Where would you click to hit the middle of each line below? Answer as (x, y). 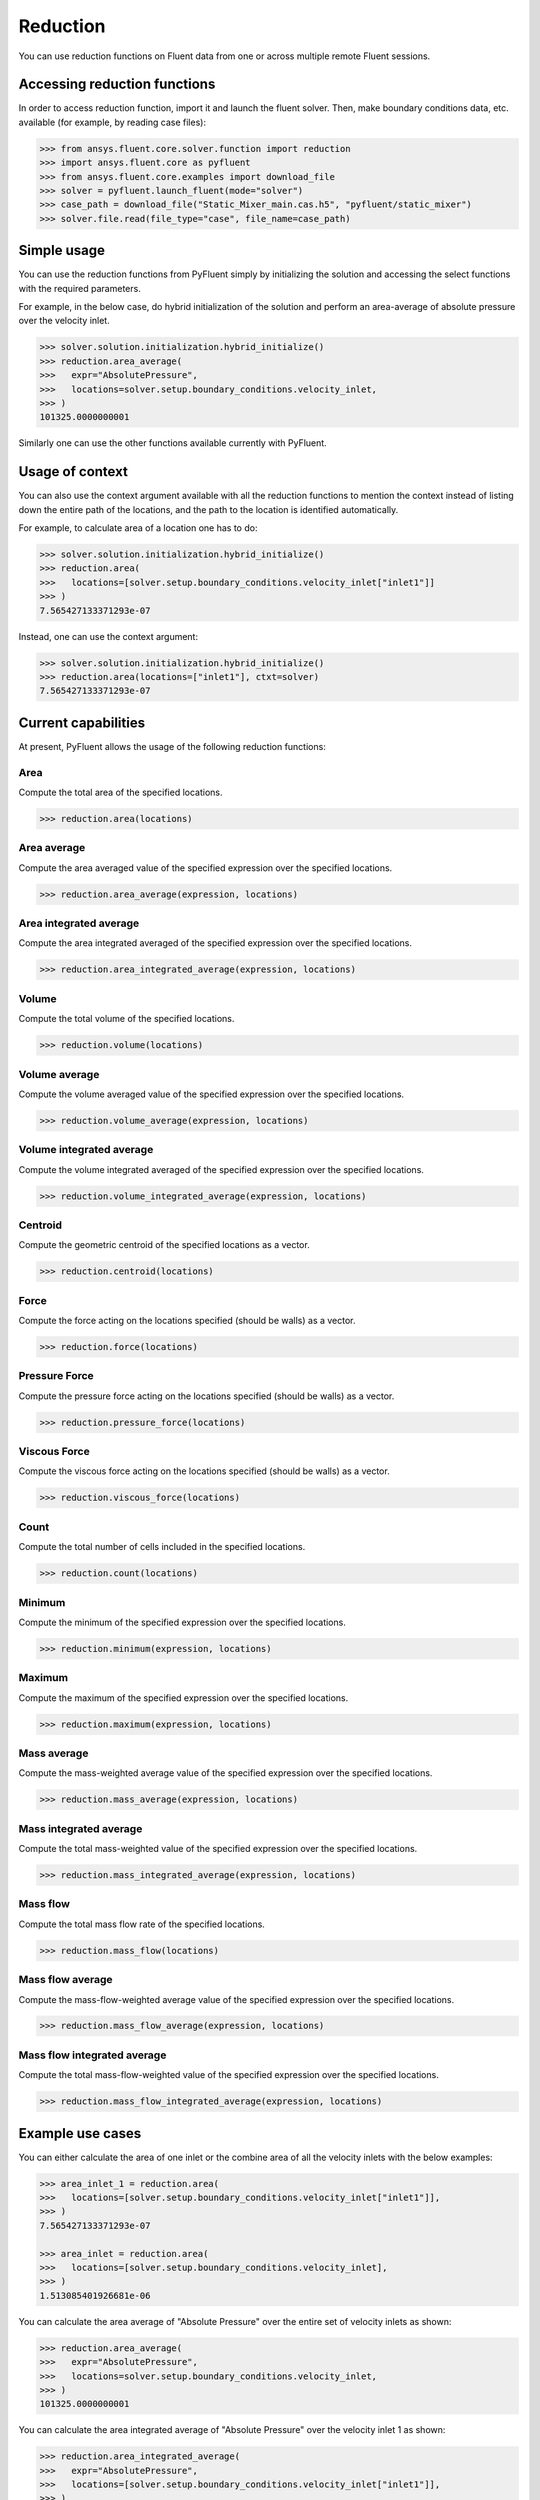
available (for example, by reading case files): (112, 122)
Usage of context (73, 471)
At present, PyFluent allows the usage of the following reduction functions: (172, 746)
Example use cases (80, 2133)
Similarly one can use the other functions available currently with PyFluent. (172, 443)
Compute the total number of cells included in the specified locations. (162, 1547)
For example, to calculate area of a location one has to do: (138, 528)
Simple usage (61, 250)
